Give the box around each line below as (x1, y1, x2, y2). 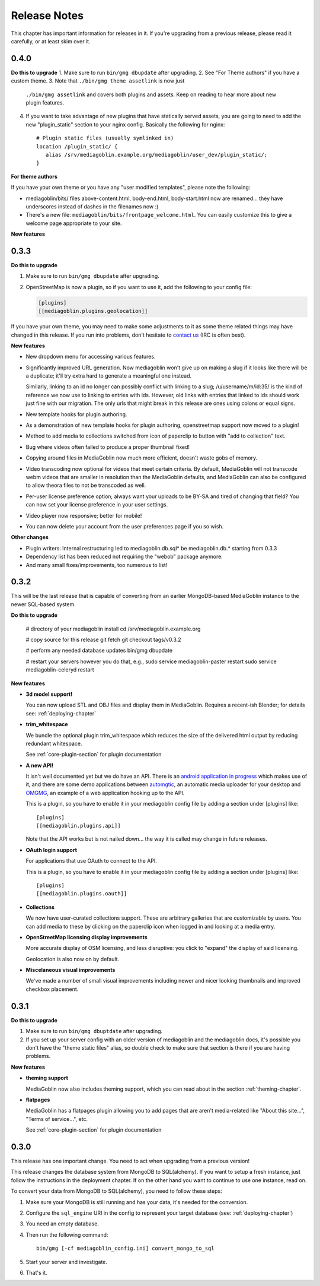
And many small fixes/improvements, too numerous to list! (25, 561, 168, 568)
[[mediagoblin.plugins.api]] (36, 822, 121, 829)
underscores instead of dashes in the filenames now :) (25, 202, 159, 210)
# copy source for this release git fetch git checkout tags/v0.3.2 (25, 636, 181, 643)
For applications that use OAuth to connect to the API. (25, 857, 157, 864)
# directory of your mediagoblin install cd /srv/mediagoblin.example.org (25, 625, 201, 632)
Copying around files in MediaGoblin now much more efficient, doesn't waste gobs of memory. (25, 454, 258, 461)
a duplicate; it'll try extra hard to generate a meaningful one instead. (25, 372, 192, 379)
